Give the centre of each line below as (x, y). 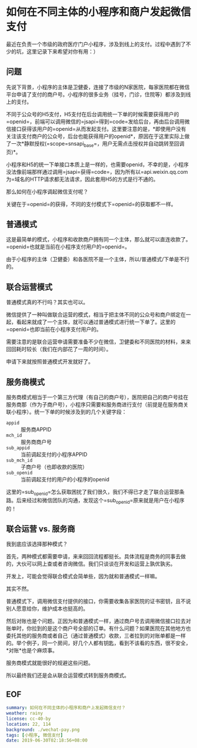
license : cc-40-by (28, 719)
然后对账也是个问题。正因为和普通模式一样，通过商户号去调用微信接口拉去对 (98, 621)
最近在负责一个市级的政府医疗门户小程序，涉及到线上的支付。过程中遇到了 (96, 44)
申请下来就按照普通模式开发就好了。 (50, 362)
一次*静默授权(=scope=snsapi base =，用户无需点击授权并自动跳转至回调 (98, 144)
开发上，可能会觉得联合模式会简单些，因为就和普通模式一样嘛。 (83, 577)
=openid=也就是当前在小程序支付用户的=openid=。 (68, 247)
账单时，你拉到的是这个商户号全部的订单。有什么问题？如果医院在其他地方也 (98, 628)
